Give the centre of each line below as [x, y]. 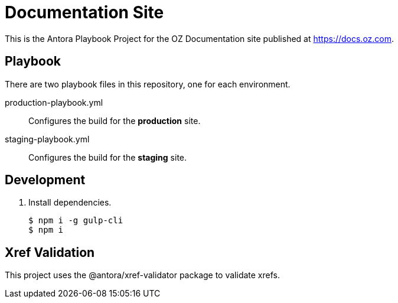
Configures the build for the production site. [115, 120]
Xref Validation [50, 252]
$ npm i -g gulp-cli [76, 221]
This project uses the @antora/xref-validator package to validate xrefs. [143, 275]
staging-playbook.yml [47, 139]
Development [45, 180]
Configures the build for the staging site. [108, 157]
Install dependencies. [70, 203]
